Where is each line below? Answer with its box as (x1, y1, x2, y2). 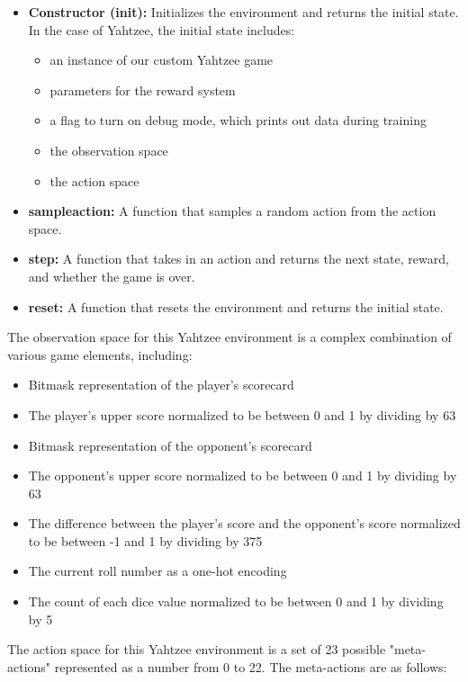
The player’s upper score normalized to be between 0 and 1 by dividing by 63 (28, 405, 456, 424)
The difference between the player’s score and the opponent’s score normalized (28, 514, 461, 533)
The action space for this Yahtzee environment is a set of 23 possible (7, 640, 386, 659)
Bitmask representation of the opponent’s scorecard (28, 435, 312, 454)
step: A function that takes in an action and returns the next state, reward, (28, 249, 449, 268)
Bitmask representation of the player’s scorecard (28, 375, 294, 394)
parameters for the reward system (49, 80, 236, 99)
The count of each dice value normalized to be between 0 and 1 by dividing (28, 592, 444, 611)
